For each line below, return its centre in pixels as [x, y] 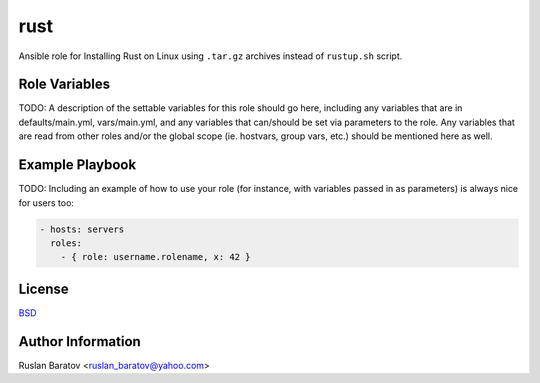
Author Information [80, 341]
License [43, 288]
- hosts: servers [82, 229]
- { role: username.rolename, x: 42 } [155, 257]
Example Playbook [77, 165]
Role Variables [64, 84]
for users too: [46, 202]
